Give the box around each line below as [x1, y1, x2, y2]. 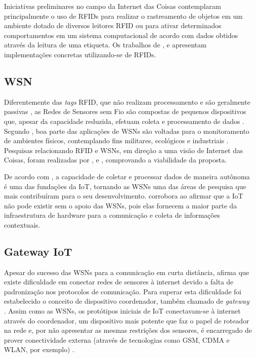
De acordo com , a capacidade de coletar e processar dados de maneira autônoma [4, 171, 250, 181]
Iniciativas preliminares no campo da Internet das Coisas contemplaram [4, 1, 221, 11]
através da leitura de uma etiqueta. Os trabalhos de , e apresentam [4, 40, 207, 50]
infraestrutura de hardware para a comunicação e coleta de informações [4, 210, 220, 220]
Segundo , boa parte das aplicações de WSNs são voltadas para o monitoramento [4, 125, 250, 136]
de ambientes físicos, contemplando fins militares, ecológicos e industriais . [4, 135, 229, 146]
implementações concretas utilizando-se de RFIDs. [4, 49, 156, 59]
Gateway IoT [4, 243, 72, 259]
